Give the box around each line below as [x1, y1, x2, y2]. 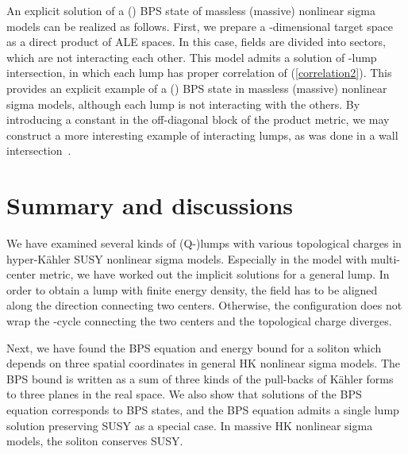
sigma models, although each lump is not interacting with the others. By [6, 95, 360, 112]
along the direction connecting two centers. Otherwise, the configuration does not [6, 297, 402, 314]
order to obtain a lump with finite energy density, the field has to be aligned [6, 281, 378, 298]
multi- [371, 250, 401, 267]
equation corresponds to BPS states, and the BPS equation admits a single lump [6, 402, 399, 417]
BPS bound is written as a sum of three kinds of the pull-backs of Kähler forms [6, 370, 394, 387]
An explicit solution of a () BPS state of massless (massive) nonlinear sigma [6, 2, 376, 18]
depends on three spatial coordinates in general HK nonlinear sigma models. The [6, 355, 400, 371]
